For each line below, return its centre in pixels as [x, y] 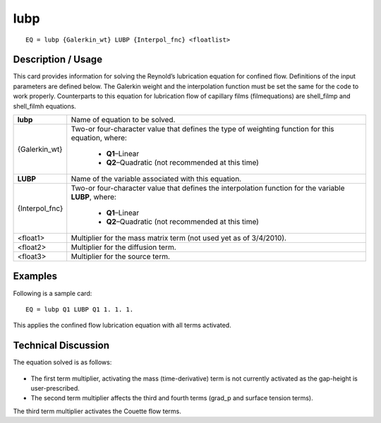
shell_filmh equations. [45, 106]
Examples [35, 276]
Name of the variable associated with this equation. [156, 179]
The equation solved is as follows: [62, 362]
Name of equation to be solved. [123, 120]
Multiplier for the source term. [121, 256]
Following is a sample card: [53, 293]
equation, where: [99, 138]
